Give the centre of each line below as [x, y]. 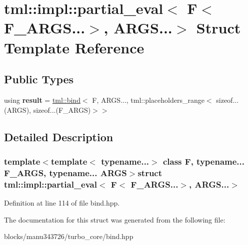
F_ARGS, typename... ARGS [65, 172]
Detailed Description [59, 136]
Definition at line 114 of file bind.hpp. [62, 202]
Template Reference [74, 47]
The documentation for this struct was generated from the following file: [115, 219]
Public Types [39, 79]
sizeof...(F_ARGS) [62, 110]
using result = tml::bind [42, 100]
